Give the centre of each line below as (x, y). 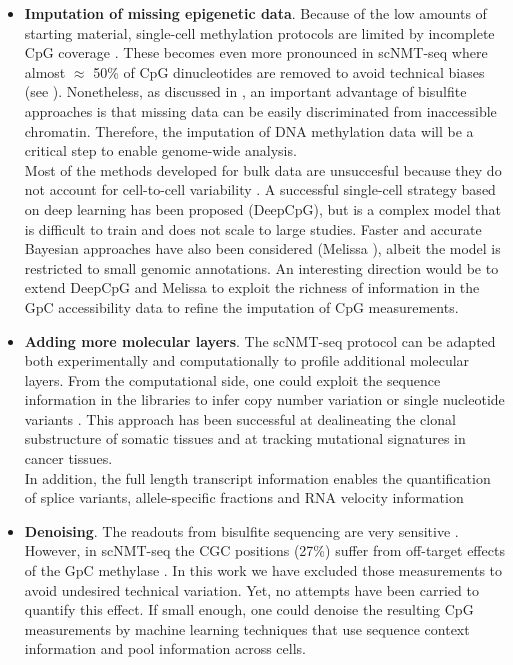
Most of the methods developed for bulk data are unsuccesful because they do (263, 169)
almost (45, 71)
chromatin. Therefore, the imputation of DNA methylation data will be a (249, 130)
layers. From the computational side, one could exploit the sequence (232, 379)
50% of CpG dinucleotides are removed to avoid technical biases (289, 71)
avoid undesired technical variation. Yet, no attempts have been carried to (251, 589)
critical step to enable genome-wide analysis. (160, 150)
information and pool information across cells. (165, 648)
